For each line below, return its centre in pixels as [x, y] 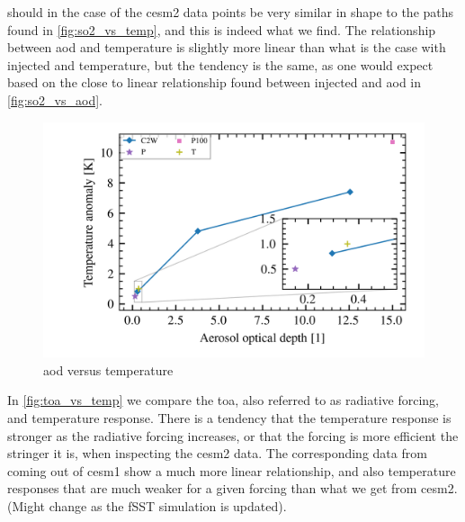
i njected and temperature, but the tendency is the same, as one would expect [220, 64]
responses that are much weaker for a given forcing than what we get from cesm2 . [232, 488]
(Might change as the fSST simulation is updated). [147, 506]
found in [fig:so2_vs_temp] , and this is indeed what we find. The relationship [222, 29]
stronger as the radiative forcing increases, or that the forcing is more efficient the [233, 435]
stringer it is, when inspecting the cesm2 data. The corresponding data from [217, 453]
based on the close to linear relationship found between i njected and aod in [215, 82]
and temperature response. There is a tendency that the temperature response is [229, 418]
